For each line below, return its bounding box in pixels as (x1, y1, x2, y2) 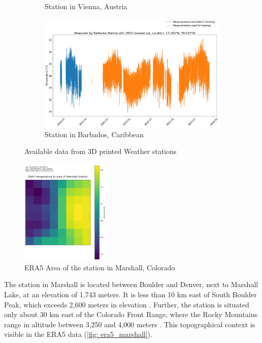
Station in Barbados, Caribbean (45, 129, 144, 139)
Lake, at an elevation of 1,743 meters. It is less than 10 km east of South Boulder (4, 289, 257, 299)
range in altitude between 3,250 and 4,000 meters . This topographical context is (4, 319, 255, 329)
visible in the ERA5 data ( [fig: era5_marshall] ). (4, 329, 152, 339)
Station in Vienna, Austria (45, 1, 127, 11)
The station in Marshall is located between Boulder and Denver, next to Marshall (4, 279, 258, 290)
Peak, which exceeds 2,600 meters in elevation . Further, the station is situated (4, 299, 249, 309)
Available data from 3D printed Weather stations (24, 146, 177, 157)
